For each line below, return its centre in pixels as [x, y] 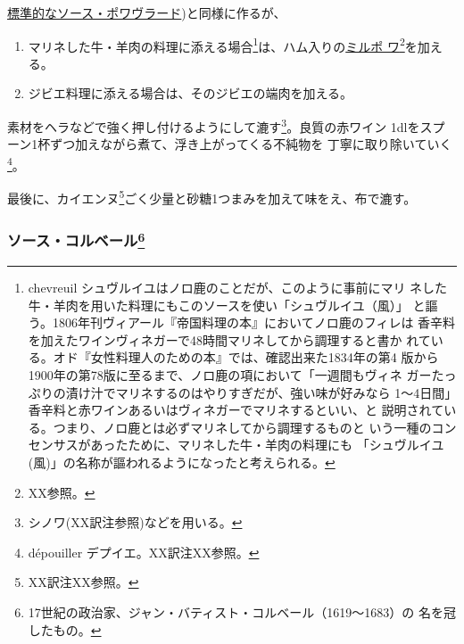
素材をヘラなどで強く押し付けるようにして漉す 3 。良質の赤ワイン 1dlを [214, 125]
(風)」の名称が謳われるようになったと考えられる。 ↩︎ [182, 462]
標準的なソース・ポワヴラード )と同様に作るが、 [147, 12]
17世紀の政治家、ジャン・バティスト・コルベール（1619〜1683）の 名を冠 [242, 611]
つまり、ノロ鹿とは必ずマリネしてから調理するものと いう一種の [242, 427]
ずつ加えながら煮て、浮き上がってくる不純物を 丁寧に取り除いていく [251, 144]
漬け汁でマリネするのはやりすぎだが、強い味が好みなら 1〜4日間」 [258, 392]
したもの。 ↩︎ [65, 629]
